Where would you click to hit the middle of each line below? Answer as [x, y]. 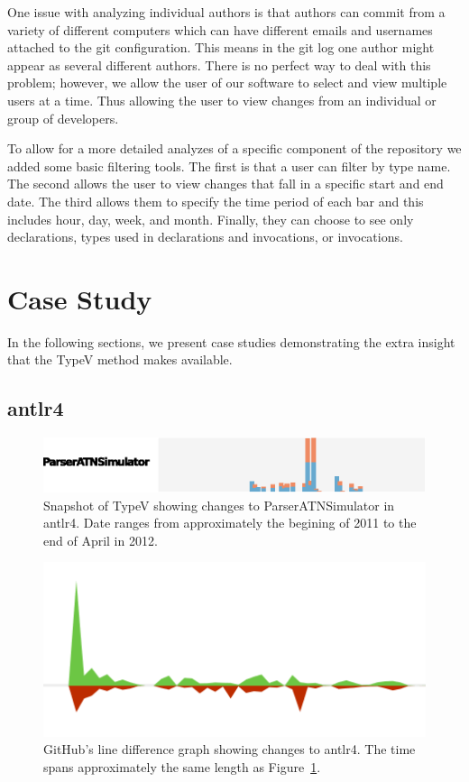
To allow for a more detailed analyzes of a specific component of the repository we [234, 148]
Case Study [80, 298]
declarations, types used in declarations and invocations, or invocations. [205, 237]
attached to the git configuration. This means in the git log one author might [221, 47]
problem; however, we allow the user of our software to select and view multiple [227, 83]
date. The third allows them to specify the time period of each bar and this [216, 201]
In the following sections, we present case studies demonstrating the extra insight [231, 341]
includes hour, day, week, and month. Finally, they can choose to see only [211, 219]
